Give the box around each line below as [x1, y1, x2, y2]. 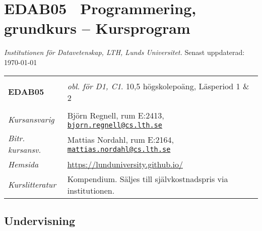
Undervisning [4, 212, 76, 228]
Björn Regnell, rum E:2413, [67, 109, 164, 121]
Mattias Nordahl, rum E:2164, [67, 134, 174, 145]
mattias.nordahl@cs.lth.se [67, 145, 171, 153]
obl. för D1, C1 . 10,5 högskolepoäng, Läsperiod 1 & [67, 80, 249, 92]
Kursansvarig [8, 113, 54, 125]
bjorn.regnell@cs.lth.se [67, 121, 162, 129]
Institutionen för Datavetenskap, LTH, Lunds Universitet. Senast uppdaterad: [4, 47, 245, 57]
